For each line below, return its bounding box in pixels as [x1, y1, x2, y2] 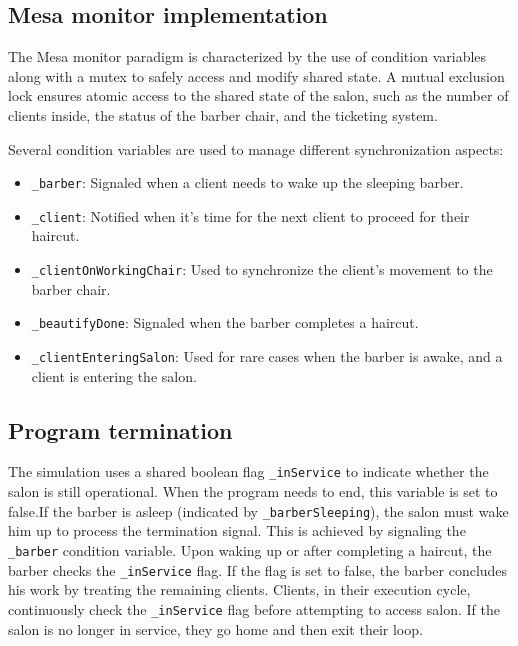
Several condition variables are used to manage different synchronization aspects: [8, 138, 504, 159]
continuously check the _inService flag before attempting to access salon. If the [8, 598, 500, 619]
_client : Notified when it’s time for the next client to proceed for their [31, 205, 470, 226]
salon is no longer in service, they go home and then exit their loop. [8, 618, 423, 639]
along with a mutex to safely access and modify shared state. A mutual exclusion [8, 65, 505, 86]
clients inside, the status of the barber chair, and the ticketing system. [8, 104, 438, 125]
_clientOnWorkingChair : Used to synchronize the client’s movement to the [31, 259, 493, 280]
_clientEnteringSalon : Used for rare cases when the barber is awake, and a [31, 345, 503, 366]
